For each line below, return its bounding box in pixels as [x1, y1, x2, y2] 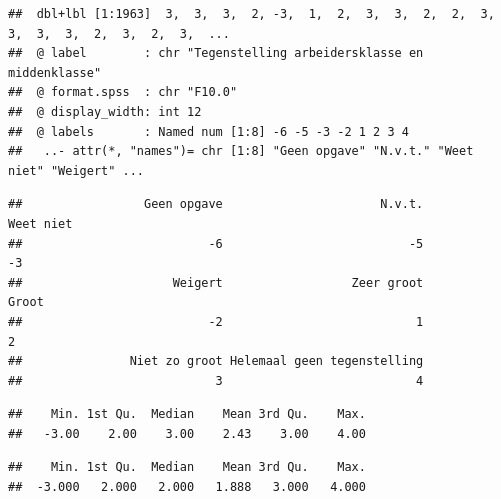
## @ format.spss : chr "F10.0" [8, 85, 238, 100]
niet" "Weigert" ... [8, 163, 145, 178]
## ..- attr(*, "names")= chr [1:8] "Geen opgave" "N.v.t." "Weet [8, 144, 474, 159]
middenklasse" [8, 65, 102, 80]
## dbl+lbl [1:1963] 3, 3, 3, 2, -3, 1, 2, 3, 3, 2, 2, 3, [8, 7, 495, 21]
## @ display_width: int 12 [8, 104, 202, 119]
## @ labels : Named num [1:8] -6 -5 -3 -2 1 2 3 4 [8, 124, 409, 139]
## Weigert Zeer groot [8, 275, 424, 290]
